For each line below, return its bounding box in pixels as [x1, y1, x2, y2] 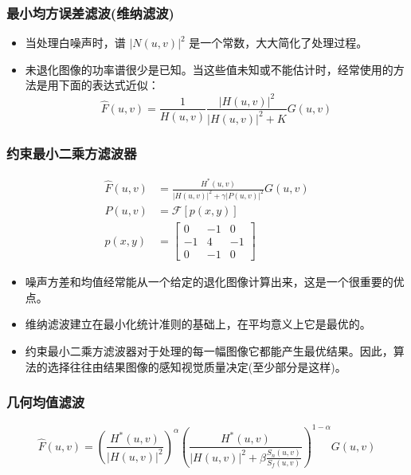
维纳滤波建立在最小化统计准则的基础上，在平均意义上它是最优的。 [25, 316, 371, 332]
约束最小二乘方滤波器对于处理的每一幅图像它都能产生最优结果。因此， [25, 342, 393, 359]
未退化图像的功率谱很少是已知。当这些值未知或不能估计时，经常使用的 [25, 61, 393, 77]
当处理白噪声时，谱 [25, 34, 126, 51]
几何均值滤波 [6, 392, 85, 412]
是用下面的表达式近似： [36, 77, 159, 93]
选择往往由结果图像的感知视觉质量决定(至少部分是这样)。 [47, 358, 346, 375]
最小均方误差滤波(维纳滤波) [6, 2, 174, 22]
